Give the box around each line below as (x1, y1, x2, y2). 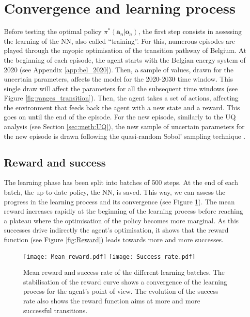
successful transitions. (23, 305, 88, 315)
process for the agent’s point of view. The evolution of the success (23, 286, 219, 296)
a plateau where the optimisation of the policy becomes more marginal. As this (4, 215, 239, 225)
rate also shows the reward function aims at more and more (23, 296, 200, 306)
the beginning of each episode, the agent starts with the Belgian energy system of (4, 54, 246, 65)
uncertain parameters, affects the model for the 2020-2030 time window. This (4, 74, 233, 84)
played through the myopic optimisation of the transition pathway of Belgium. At (4, 45, 247, 55)
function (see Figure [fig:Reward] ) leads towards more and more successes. (4, 234, 224, 245)
